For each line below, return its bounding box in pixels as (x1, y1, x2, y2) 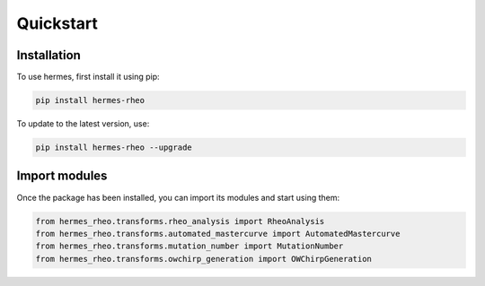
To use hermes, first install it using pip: (16, 72, 161, 82)
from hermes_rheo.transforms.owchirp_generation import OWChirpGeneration (35, 254, 373, 264)
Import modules (16, 169, 108, 184)
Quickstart (16, 13, 99, 33)
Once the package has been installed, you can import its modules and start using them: (16, 192, 340, 203)
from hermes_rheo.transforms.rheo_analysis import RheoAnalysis (35, 216, 325, 226)
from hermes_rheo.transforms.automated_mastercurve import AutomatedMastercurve (35, 229, 401, 238)
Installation (16, 48, 81, 63)
